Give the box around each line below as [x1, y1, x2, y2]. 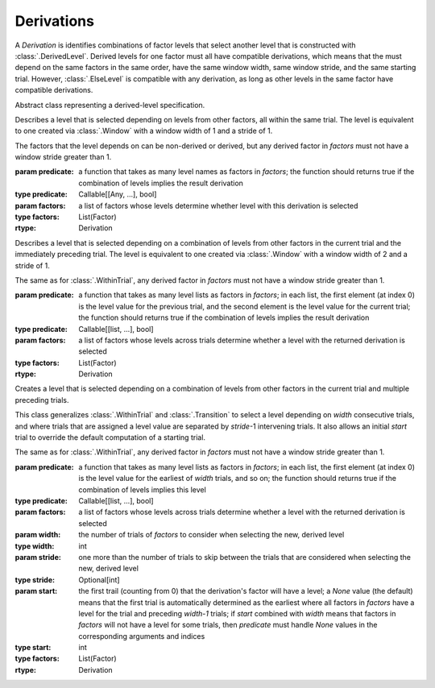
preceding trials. [14, 395, 69, 404]
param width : [14, 530, 61, 540]
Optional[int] [78, 574, 120, 584]
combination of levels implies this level [78, 484, 207, 495]
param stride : [14, 552, 62, 562]
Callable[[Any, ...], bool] [78, 189, 157, 199]
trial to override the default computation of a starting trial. [14, 433, 205, 442]
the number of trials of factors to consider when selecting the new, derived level [78, 530, 345, 540]
